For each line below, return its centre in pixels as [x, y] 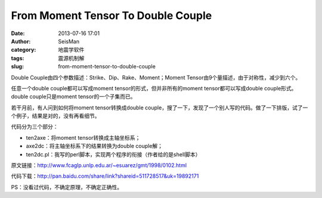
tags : [18, 58]
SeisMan [69, 41]
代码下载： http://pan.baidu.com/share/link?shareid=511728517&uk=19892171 [105, 176]
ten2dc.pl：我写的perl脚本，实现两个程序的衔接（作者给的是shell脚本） [113, 154]
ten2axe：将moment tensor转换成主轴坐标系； [83, 137]
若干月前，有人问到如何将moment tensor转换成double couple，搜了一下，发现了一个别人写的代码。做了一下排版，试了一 [160, 108]
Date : [18, 33]
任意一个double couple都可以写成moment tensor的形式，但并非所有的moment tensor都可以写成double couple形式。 [154, 88]
